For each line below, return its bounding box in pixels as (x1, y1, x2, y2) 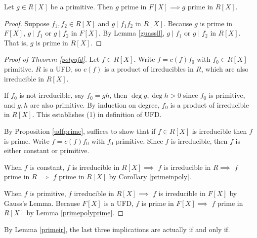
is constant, (30, 161, 65, 172)
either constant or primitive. (4, 145, 89, 156)
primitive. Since (115, 135, 163, 146)
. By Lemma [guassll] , (98, 28, 165, 38)
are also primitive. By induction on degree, (30, 99, 160, 110)
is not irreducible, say (19, 90, 85, 100)
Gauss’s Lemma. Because (4, 198, 80, 208)
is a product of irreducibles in (104, 63, 194, 74)
